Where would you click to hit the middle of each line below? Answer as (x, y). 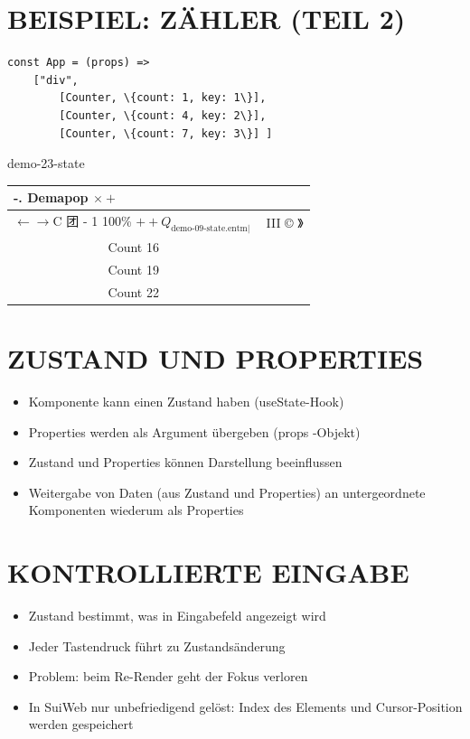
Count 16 (133, 247)
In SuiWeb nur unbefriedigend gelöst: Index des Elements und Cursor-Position (245, 706)
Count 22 (133, 291)
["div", (56, 80)
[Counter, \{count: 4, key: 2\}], (163, 115)
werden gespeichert (81, 724)
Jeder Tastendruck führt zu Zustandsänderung (157, 645)
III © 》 (285, 223)
